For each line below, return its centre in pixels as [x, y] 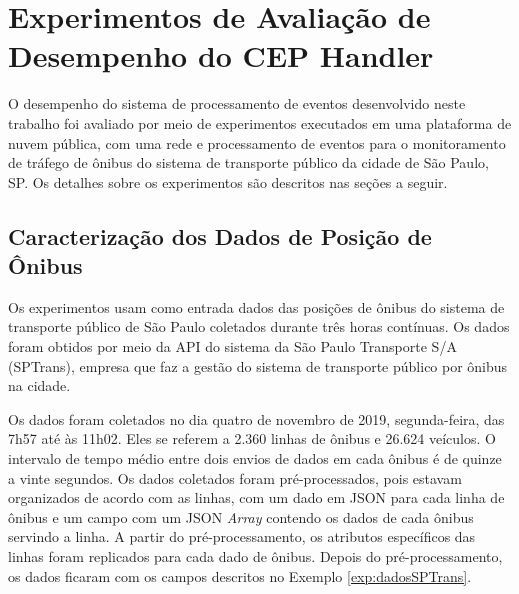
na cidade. [39, 385]
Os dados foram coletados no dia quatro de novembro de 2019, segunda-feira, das [256, 418]
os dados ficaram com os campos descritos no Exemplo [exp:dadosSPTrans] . [240, 575]
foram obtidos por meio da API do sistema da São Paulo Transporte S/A [232, 346]
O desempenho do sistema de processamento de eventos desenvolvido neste [237, 103]
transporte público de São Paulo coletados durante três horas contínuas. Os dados [259, 326]
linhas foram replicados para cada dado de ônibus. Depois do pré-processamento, [255, 556]
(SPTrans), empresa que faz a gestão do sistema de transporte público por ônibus [258, 365]
